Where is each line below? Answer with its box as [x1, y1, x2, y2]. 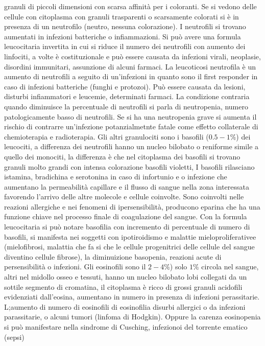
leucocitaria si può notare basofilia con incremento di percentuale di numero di [4, 221, 250, 232]
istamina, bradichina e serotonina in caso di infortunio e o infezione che [4, 171, 227, 182]
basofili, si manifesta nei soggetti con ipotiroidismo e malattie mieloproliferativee [4, 231, 256, 242]
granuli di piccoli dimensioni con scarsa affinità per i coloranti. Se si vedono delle [4, 1, 257, 11]
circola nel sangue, [201, 261, 259, 272]
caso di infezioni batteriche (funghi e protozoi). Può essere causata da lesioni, [4, 81, 246, 91]
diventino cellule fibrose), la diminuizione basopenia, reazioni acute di [4, 251, 222, 262]
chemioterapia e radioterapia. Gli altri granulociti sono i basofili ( [4, 131, 209, 142]
